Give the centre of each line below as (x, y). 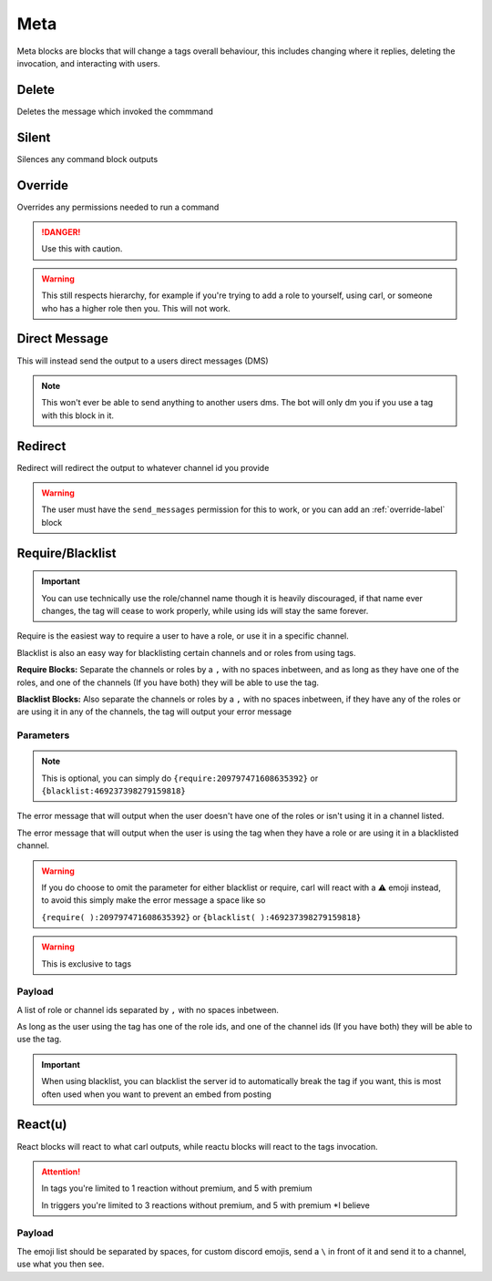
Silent (34, 137)
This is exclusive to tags (87, 963)
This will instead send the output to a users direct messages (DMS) (143, 361)
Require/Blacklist (67, 553)
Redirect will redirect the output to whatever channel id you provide (143, 467)
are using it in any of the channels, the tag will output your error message (154, 712)
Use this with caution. (82, 249)
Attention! (61, 1172)
